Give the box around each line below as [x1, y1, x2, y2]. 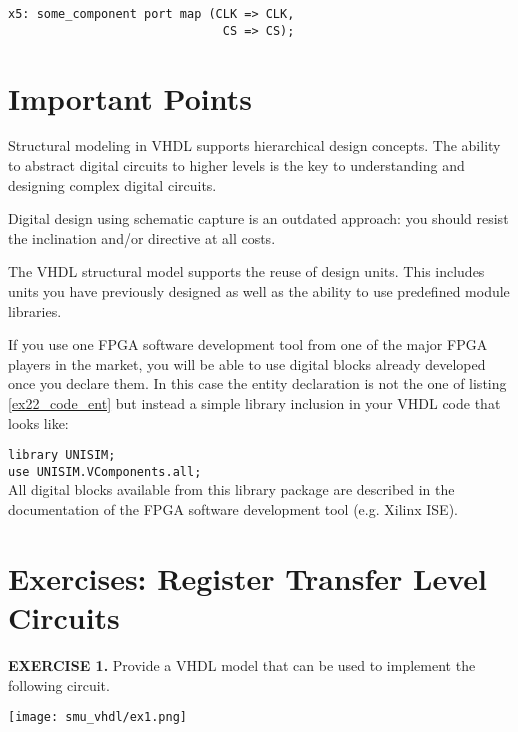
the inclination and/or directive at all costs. [8, 227, 276, 248]
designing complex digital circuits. [8, 174, 217, 195]
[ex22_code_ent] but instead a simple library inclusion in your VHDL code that [8, 392, 501, 413]
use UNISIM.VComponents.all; [8, 464, 202, 479]
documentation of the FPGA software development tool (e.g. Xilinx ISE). [8, 499, 458, 520]
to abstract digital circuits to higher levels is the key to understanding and [8, 155, 465, 176]
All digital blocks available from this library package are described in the [8, 479, 455, 500]
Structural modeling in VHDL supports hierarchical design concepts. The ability [8, 135, 501, 156]
